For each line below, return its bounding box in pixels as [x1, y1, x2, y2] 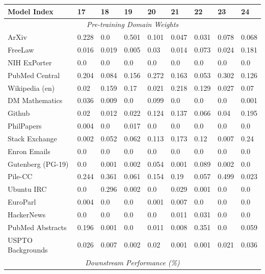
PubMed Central [8, 69, 60, 80]
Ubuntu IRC [8, 184, 47, 194]
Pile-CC [8, 171, 33, 182]
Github [8, 108, 30, 118]
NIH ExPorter [8, 57, 52, 67]
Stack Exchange [8, 133, 57, 143]
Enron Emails [8, 145, 50, 156]
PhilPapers [8, 120, 42, 131]
